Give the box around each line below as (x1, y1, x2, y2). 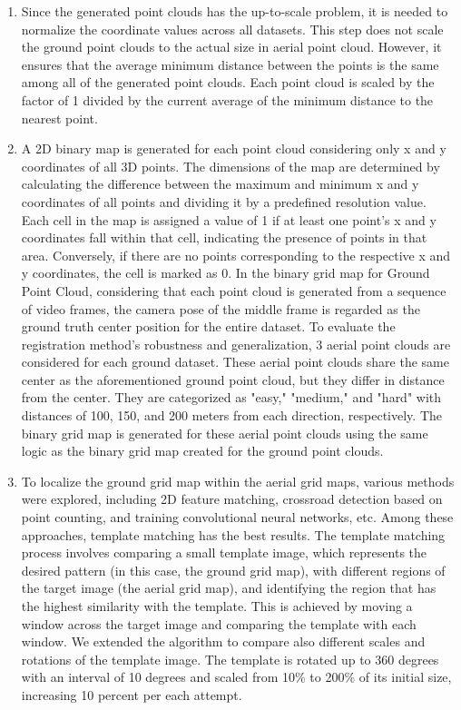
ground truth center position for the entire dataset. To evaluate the (21, 317, 396, 336)
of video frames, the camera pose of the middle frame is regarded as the (21, 299, 420, 318)
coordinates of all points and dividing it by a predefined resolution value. (21, 192, 427, 211)
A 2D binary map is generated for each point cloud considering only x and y (21, 139, 446, 158)
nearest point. (21, 108, 98, 127)
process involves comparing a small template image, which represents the (21, 543, 427, 562)
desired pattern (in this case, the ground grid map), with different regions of (21, 560, 446, 579)
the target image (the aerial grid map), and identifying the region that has (21, 578, 436, 597)
